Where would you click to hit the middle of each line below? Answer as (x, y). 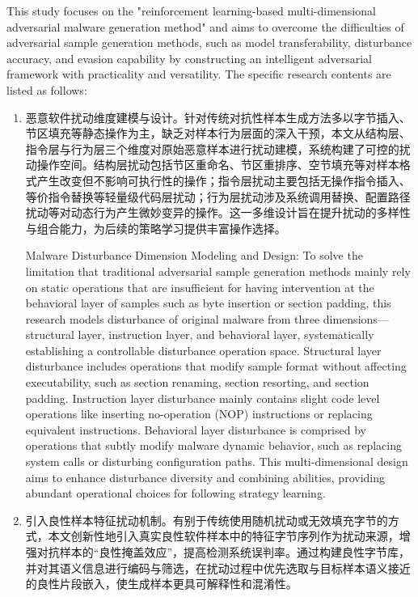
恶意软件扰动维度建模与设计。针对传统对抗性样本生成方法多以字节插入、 (218, 117)
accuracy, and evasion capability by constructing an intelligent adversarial (189, 58)
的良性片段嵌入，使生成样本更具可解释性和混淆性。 (161, 584)
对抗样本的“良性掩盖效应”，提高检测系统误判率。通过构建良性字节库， (224, 552)
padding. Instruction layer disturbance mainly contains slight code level (203, 398)
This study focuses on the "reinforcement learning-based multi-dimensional (191, 11)
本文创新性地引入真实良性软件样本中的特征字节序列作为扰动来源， (224, 536)
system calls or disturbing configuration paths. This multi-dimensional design (217, 462)
